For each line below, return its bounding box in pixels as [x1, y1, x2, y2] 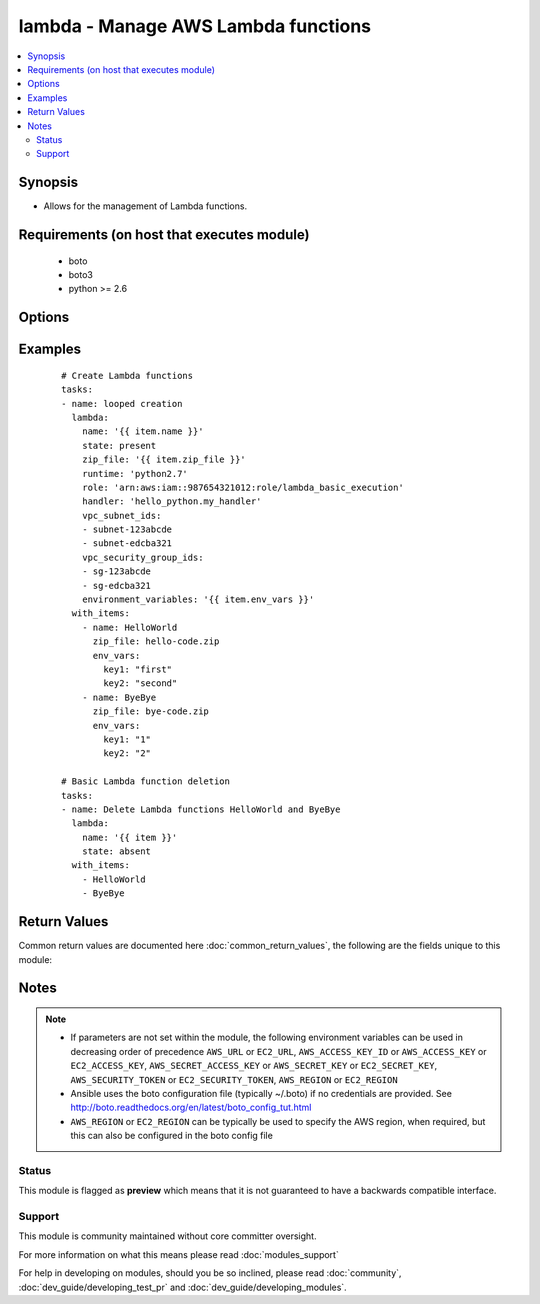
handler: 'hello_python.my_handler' [81, 496, 262, 507]
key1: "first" [103, 664, 173, 675]
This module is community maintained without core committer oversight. [18, 1230, 317, 1242]
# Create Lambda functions [61, 370, 194, 381]
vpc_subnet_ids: [81, 510, 162, 521]
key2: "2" [103, 748, 152, 759]
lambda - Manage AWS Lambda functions [18, 15, 372, 37]
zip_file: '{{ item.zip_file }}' [81, 454, 247, 465]
